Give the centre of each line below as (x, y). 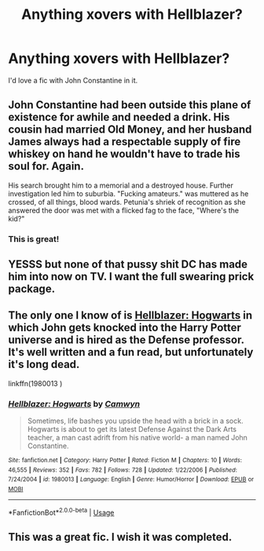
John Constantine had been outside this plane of (130, 105)
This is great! (34, 239)
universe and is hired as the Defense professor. (126, 340)
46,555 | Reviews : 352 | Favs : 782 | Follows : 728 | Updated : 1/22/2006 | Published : (123, 470)
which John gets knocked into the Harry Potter (125, 328)
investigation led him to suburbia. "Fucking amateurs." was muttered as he (128, 193)
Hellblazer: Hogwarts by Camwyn (74, 403)
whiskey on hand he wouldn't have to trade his (125, 154)
